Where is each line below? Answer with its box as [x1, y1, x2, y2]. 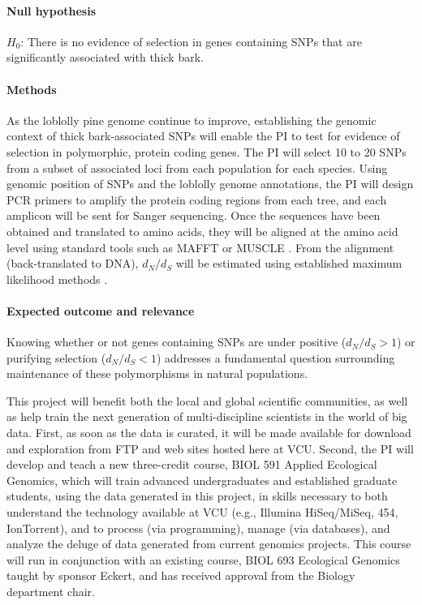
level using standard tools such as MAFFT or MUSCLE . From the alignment [6, 238, 394, 255]
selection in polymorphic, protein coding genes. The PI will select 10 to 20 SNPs [6, 143, 407, 160]
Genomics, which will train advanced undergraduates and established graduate [6, 471, 398, 488]
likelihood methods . [6, 270, 108, 287]
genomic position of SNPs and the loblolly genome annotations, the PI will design [6, 175, 414, 192]
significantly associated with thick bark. [6, 49, 204, 66]
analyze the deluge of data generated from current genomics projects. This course [6, 535, 411, 552]
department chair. [6, 583, 95, 600]
